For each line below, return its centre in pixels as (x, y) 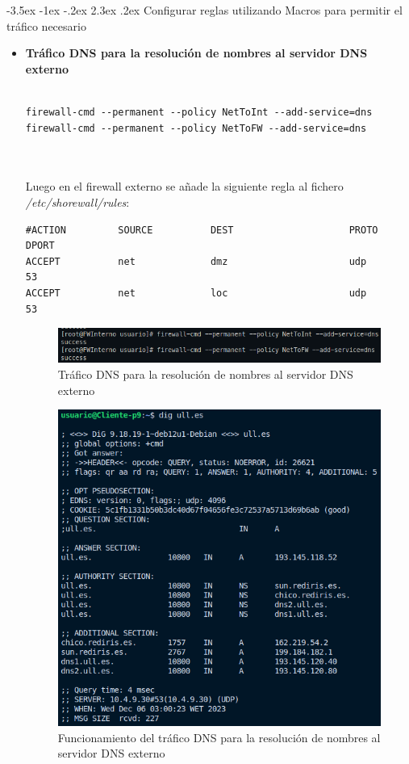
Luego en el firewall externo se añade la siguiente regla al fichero (184, 186)
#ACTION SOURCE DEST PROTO (202, 230)
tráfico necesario (46, 25)
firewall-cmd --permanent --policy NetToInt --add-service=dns (199, 112)
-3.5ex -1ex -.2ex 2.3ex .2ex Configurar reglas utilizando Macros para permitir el (204, 10)
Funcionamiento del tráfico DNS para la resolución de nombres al (219, 737)
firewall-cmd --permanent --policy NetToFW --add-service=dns (196, 128)
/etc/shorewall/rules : (77, 201)
